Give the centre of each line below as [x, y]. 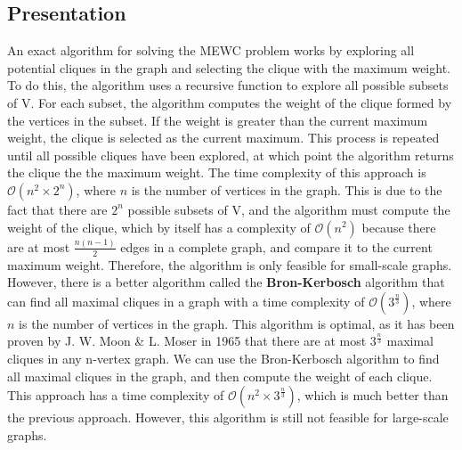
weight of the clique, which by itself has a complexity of [159, 227]
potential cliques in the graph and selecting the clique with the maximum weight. [229, 67]
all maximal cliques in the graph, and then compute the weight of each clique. [220, 376]
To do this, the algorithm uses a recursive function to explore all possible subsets [228, 85]
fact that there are [57, 209]
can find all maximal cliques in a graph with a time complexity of [186, 301]
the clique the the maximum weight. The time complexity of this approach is [217, 172]
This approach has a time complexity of [116, 395]
